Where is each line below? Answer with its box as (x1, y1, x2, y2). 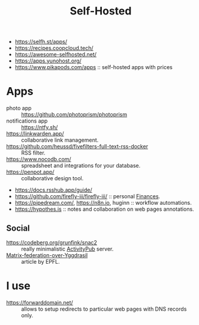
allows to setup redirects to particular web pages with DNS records (21, 305, 187, 312)
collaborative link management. (21, 136, 99, 144)
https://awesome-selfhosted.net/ (14, 51, 97, 58)
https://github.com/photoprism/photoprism (21, 111, 128, 118)
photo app (6, 105, 32, 112)
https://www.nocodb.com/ (6, 156, 71, 163)
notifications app (6, 117, 48, 124)
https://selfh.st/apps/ (14, 38, 68, 46)
